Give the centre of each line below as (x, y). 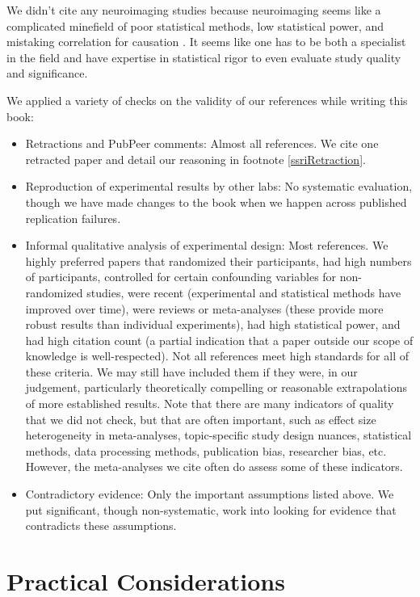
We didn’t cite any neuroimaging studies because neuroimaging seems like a (194, 10)
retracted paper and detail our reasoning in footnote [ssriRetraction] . (195, 159)
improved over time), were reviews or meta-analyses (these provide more (204, 308)
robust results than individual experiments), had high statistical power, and (213, 324)
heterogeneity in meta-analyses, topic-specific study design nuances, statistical (218, 435)
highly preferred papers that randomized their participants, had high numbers (218, 261)
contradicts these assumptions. (101, 526)
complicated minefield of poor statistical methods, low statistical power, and (195, 25)
